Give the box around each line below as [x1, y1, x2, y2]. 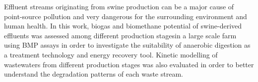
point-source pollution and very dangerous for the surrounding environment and [4, 11, 247, 21]
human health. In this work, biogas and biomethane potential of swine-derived [4, 21, 242, 31]
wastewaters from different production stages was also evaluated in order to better [4, 59, 254, 69]
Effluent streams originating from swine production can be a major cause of [4, 1, 234, 11]
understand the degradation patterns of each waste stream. [4, 69, 183, 79]
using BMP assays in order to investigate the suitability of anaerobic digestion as [4, 40, 251, 50]
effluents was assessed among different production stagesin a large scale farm [4, 30, 237, 40]
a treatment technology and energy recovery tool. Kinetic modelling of [4, 49, 218, 59]
